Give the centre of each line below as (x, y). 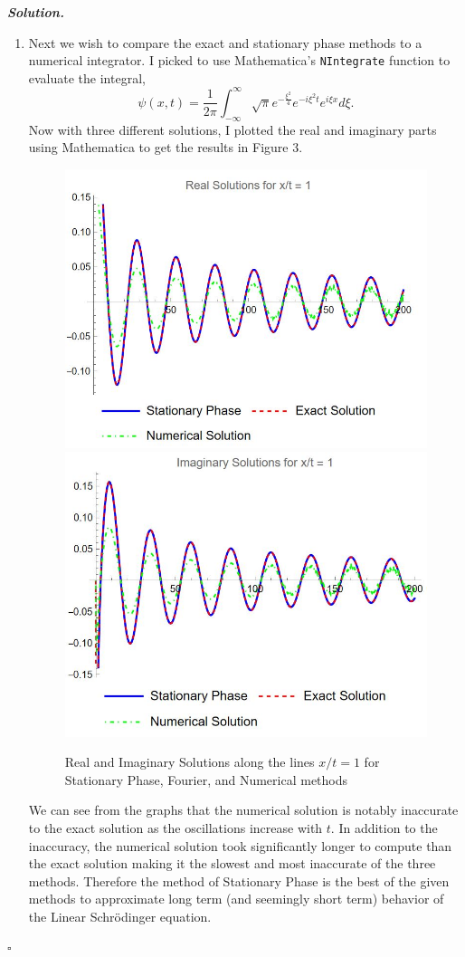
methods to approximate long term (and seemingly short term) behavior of (236, 899)
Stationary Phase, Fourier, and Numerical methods (206, 779)
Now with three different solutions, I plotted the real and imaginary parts (232, 129)
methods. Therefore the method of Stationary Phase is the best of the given (239, 880)
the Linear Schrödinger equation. (120, 916)
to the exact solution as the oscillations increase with (176, 827)
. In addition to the (384, 827)
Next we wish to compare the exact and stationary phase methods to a (225, 42)
